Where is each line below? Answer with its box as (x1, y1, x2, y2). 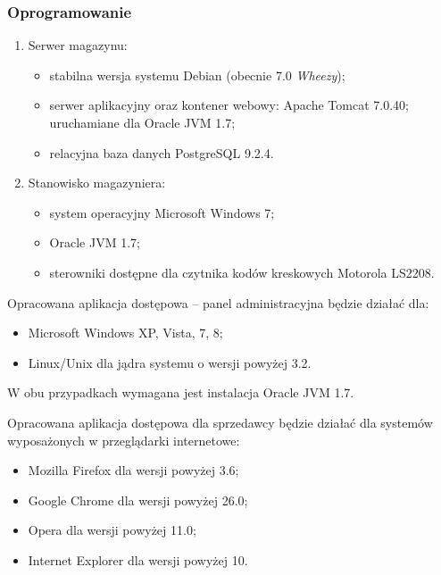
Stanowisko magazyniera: (28, 173, 166, 192)
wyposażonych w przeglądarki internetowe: (7, 430, 240, 449)
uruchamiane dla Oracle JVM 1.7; (49, 113, 236, 131)
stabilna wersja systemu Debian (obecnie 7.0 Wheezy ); (49, 65, 345, 84)
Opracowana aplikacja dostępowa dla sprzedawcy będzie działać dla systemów (7, 412, 433, 431)
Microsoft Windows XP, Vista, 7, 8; (28, 323, 223, 342)
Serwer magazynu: (28, 36, 128, 54)
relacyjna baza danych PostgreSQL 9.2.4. (49, 143, 274, 162)
